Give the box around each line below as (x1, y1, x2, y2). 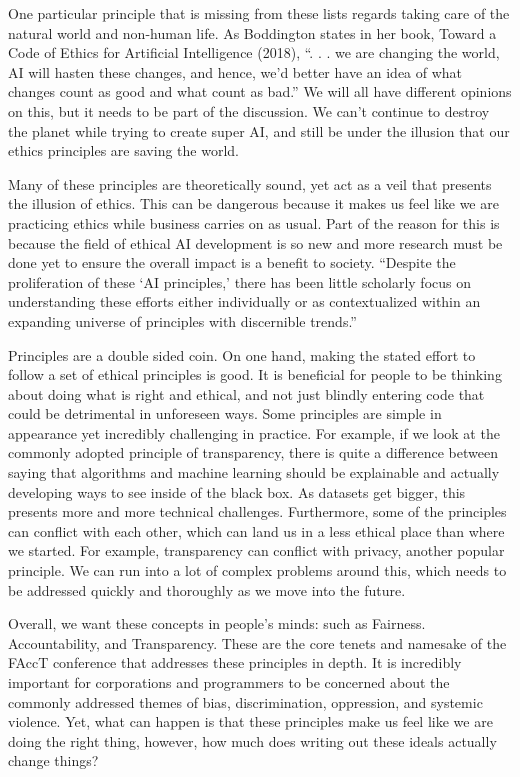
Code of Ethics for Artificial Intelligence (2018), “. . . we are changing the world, (8, 42, 500, 63)
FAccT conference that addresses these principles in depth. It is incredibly (8, 652, 462, 673)
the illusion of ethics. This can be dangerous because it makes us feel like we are (8, 193, 499, 214)
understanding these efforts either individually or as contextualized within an (8, 291, 481, 312)
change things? (8, 750, 99, 771)
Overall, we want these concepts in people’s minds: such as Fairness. (8, 613, 426, 634)
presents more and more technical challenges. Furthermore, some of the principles (8, 501, 507, 522)
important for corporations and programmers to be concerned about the (8, 672, 450, 692)
